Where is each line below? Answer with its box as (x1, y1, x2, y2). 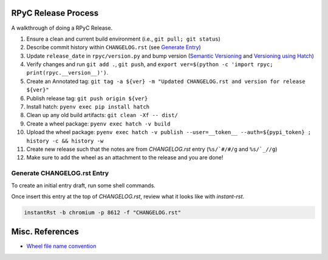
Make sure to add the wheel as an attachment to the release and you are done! (26, 154, 224, 161)
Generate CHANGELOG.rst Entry (11, 169, 109, 178)
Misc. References (11, 227, 79, 237)
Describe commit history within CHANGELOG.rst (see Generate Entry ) (26, 44, 202, 51)
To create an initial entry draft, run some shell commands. (11, 182, 156, 189)
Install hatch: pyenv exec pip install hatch (26, 103, 150, 110)
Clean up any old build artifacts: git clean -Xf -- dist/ (26, 112, 179, 119)
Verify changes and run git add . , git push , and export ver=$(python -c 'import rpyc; (26, 61, 273, 68)
